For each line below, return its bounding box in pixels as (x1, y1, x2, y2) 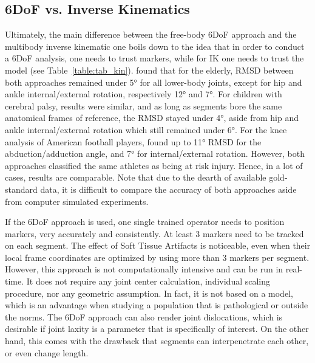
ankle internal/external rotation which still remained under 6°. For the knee (5, 123, 287, 136)
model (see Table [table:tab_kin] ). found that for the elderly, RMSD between (5, 63, 294, 76)
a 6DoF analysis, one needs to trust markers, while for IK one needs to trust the (5, 52, 304, 64)
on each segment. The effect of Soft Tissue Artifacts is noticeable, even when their (5, 239, 311, 252)
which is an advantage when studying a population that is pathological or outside (5, 299, 308, 311)
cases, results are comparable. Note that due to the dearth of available (5, 171, 266, 184)
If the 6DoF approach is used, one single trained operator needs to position (5, 215, 285, 228)
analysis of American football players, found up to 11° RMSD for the (5, 135, 262, 148)
